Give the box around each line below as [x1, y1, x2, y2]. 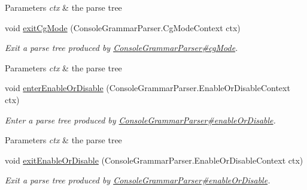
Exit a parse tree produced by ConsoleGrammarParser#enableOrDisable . [5, 174, 270, 186]
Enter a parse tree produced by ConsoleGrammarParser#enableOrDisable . [5, 113, 276, 126]
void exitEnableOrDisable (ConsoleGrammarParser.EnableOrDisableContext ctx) [5, 153, 303, 166]
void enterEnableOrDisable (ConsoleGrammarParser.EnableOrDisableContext [5, 82, 290, 94]
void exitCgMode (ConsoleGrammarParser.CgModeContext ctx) [5, 21, 241, 34]
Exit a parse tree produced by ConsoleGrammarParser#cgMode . [5, 41, 238, 54]
